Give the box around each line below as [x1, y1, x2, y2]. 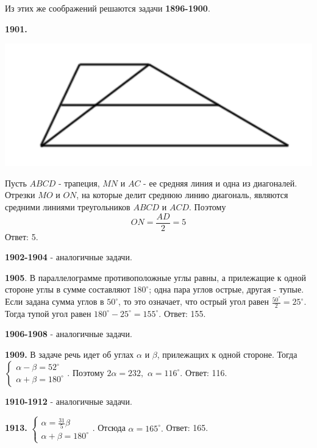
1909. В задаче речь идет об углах [5, 348, 134, 361]
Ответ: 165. [166, 421, 208, 434]
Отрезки [5, 188, 35, 201]
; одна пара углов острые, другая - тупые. [149, 283, 304, 296]
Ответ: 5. [5, 230, 38, 243]
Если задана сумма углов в [5, 295, 104, 308]
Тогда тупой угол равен [5, 307, 91, 319]
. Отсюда [92, 421, 126, 434]
